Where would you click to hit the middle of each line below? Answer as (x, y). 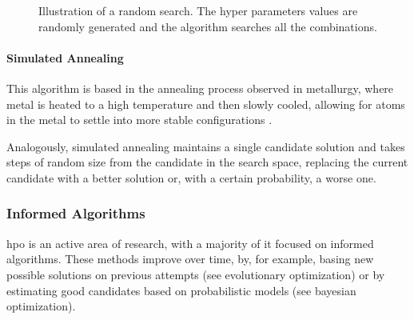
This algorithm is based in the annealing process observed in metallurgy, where (200, 88)
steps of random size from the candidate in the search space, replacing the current (207, 162)
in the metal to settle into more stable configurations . (139, 120)
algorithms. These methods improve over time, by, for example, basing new (190, 259)
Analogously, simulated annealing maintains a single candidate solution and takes (206, 146)
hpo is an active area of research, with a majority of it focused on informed (190, 243)
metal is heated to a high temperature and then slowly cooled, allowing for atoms (206, 104)
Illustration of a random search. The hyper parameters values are (198, 10)
